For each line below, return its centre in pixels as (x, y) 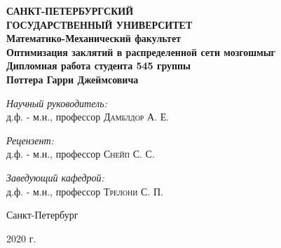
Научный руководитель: (57, 103)
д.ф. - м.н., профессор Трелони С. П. (85, 191)
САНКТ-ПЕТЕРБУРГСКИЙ (70, 11)
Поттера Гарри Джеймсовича (73, 79)
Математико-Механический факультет (94, 38)
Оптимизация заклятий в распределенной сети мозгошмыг (141, 51)
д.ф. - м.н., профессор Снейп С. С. (81, 154)
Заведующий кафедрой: (55, 177)
